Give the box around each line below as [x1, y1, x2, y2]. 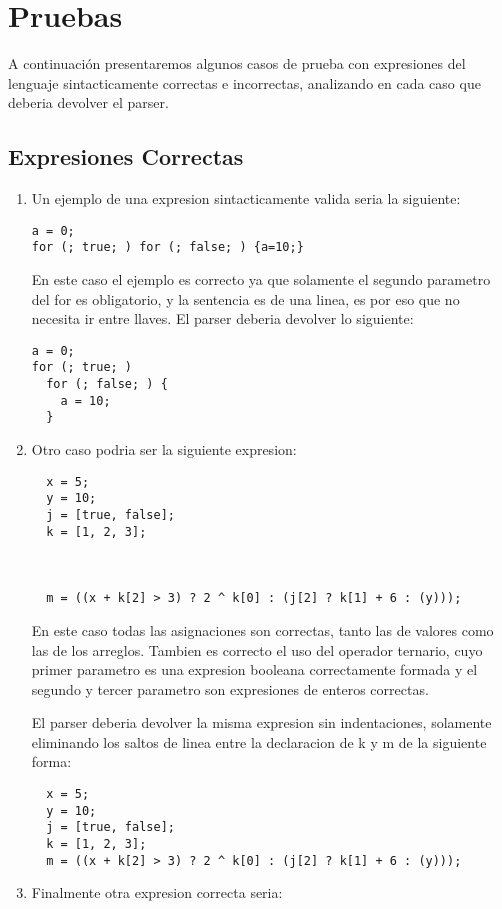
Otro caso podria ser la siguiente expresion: [31, 439, 297, 460]
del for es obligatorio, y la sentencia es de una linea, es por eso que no [31, 288, 460, 309]
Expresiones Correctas [8, 141, 244, 172]
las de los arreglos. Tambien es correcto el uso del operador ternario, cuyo [31, 639, 483, 660]
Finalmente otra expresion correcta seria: [31, 882, 283, 903]
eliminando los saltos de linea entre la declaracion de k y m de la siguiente [31, 731, 487, 752]
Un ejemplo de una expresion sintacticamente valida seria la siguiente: [31, 188, 461, 209]
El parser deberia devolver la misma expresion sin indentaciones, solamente [31, 712, 492, 733]
